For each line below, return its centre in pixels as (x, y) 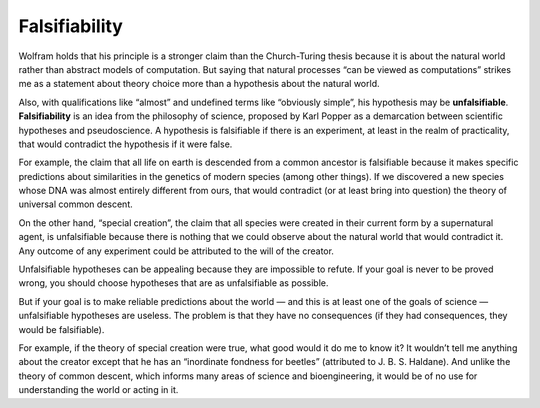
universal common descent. (76, 204)
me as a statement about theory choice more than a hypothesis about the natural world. (199, 84)
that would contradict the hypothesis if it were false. (125, 144)
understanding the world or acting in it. (98, 390)
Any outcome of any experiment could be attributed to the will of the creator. (176, 251)
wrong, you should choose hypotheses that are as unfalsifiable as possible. (173, 283)
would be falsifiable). (61, 329)
